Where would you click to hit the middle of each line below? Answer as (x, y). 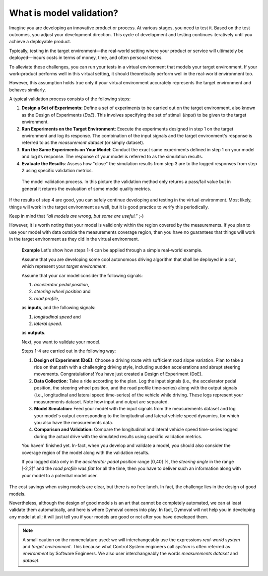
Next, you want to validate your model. (61, 342)
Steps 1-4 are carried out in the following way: (69, 351)
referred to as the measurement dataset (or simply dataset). (83, 143)
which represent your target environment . (64, 266)
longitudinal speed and (58, 317)
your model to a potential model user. (60, 475)
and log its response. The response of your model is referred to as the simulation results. (112, 157)
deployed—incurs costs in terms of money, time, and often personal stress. (86, 58)
